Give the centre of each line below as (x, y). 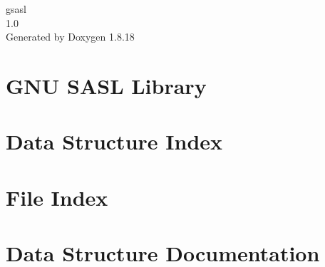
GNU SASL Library (106, 85)
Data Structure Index (114, 141)
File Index (57, 197)
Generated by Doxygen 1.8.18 (70, 37)
